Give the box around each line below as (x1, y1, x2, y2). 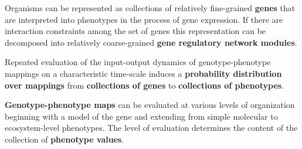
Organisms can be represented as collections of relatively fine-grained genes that (5, 2, 296, 13)
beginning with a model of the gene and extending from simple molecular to (5, 110, 278, 122)
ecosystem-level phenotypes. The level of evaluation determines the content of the (5, 121, 298, 134)
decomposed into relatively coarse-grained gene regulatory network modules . (5, 36, 297, 48)
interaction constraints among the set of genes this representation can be (5, 25, 266, 37)
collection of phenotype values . (5, 133, 124, 145)
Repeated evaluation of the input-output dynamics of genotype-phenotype (5, 56, 271, 68)
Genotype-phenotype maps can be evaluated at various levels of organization (5, 99, 295, 111)
